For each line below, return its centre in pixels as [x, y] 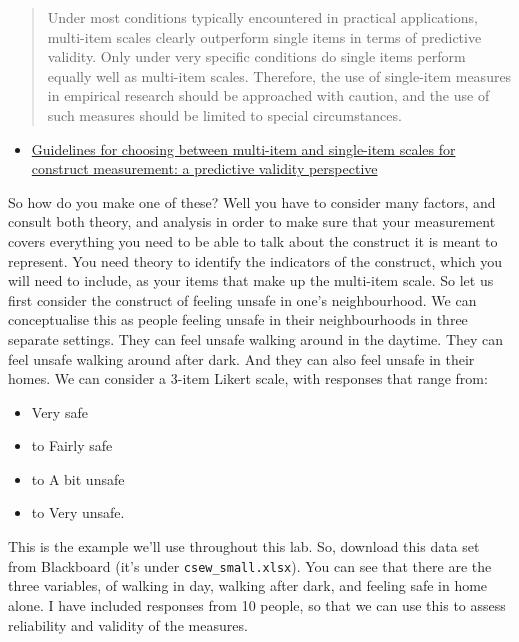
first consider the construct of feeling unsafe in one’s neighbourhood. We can [242, 299]
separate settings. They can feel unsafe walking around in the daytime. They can [256, 338]
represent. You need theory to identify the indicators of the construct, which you [255, 260]
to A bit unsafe [78, 478]
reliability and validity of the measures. [128, 624]
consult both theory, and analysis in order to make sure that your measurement [252, 221]
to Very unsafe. [78, 512]
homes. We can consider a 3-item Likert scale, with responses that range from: [248, 378]
